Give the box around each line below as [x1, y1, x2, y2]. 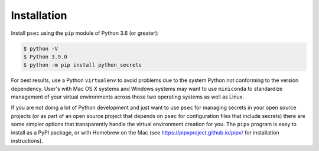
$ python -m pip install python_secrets [23, 62, 142, 68]
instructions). [11, 137, 44, 145]
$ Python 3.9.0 [23, 53, 67, 60]
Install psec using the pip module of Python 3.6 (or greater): [11, 29, 159, 37]
